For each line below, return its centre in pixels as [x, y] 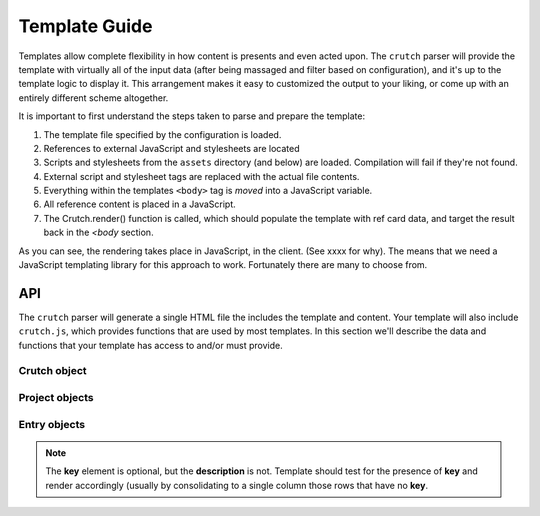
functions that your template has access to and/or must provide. [151, 345]
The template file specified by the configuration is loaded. [162, 134]
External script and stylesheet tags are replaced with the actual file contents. [201, 176]
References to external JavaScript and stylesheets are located [171, 148]
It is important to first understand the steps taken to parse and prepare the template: [191, 116]
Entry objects [51, 424]
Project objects [56, 398]
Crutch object [52, 371]
